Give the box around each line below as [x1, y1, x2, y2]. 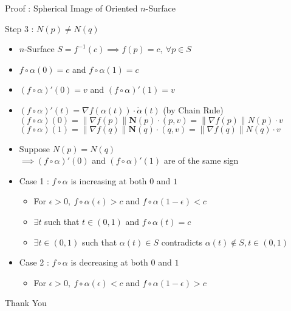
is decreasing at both [70, 256, 148, 269]
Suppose [19, 142, 50, 155]
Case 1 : [19, 174, 49, 187]
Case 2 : [19, 256, 49, 269]
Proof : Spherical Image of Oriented [5, 2, 138, 14]
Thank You [5, 296, 47, 309]
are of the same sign [163, 154, 239, 167]
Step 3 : [5, 22, 34, 35]
